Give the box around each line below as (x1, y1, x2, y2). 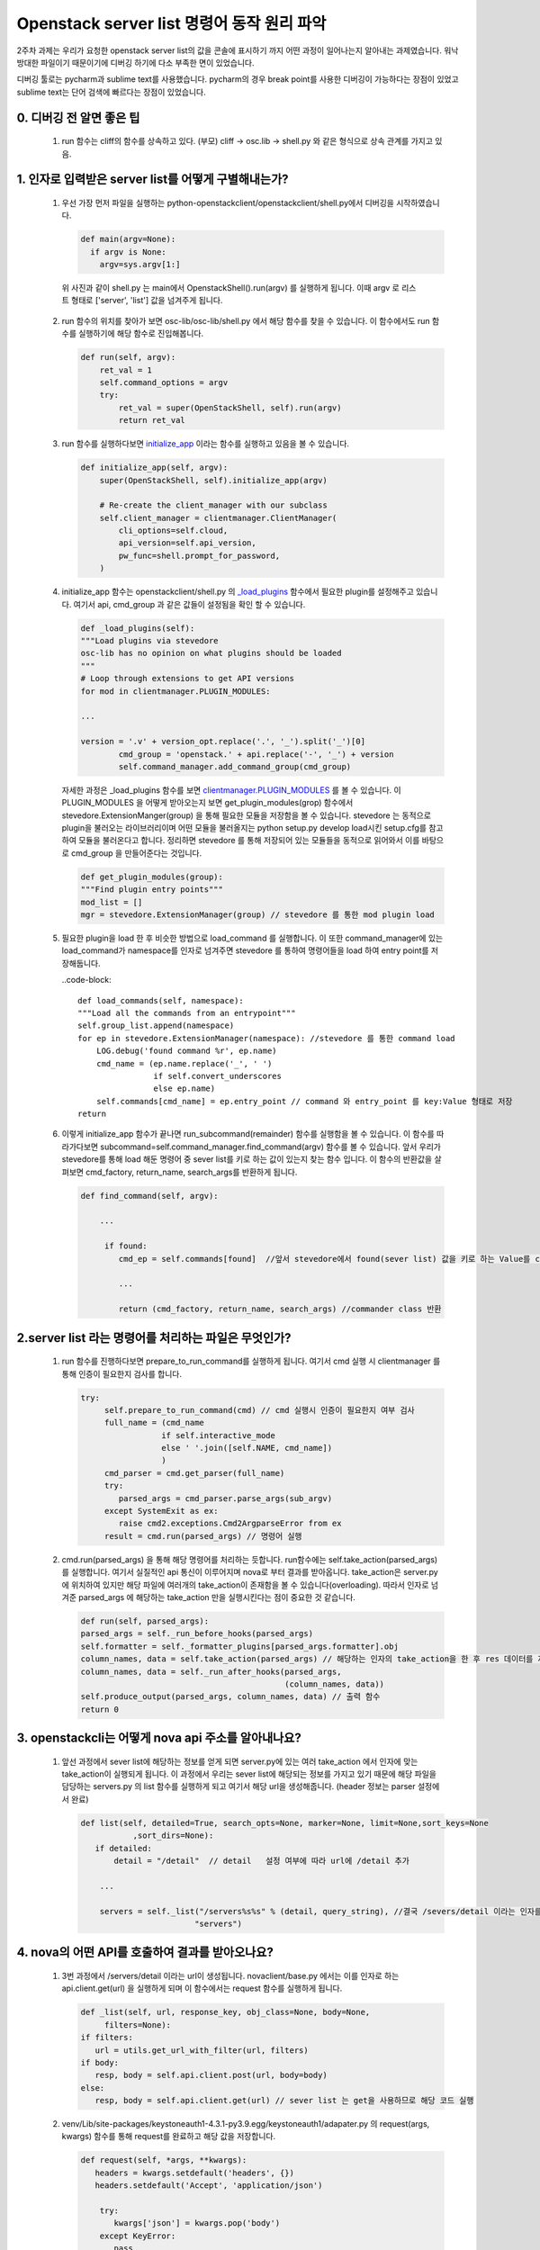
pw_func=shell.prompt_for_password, (118, 550, 281, 561)
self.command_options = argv (99, 378, 229, 387)
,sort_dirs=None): (132, 1831, 214, 1840)
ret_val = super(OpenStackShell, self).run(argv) (118, 402, 342, 413)
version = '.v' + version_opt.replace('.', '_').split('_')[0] (80, 736, 366, 747)
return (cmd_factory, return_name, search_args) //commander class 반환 (118, 1304, 442, 1314)
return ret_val (118, 415, 186, 426)
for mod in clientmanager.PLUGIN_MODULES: (80, 686, 271, 697)
